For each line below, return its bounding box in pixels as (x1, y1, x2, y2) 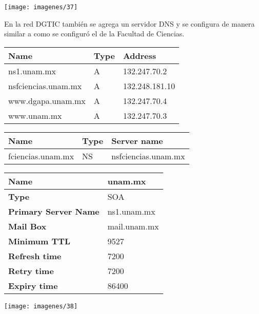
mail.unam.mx (107, 220, 159, 232)
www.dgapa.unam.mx (8, 94, 86, 107)
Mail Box (8, 220, 47, 232)
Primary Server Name (8, 205, 99, 217)
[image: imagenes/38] (4, 302, 78, 310)
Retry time (8, 264, 54, 277)
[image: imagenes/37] (4, 4, 78, 11)
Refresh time (8, 249, 62, 262)
